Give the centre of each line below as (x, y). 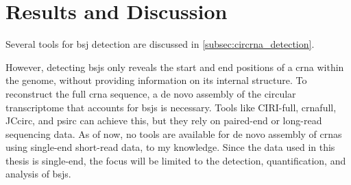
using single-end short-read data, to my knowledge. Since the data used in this (170, 147)
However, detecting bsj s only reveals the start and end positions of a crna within (175, 67)
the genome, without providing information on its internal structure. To (156, 80)
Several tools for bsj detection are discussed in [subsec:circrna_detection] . (160, 44)
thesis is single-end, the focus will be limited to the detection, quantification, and (176, 160)
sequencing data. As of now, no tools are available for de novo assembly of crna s (174, 133)
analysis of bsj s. (38, 174)
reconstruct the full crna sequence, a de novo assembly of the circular (151, 93)
